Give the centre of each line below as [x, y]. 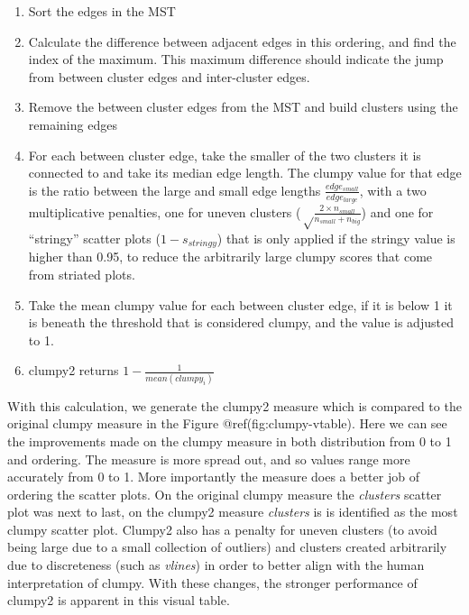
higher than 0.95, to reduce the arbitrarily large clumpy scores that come [230, 257]
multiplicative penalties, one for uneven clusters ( [165, 211]
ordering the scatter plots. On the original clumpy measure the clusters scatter [225, 494]
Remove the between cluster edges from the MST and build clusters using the [243, 107]
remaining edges [73, 124]
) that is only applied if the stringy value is [336, 238]
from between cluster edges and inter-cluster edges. [169, 76]
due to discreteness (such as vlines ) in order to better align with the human [216, 565]
